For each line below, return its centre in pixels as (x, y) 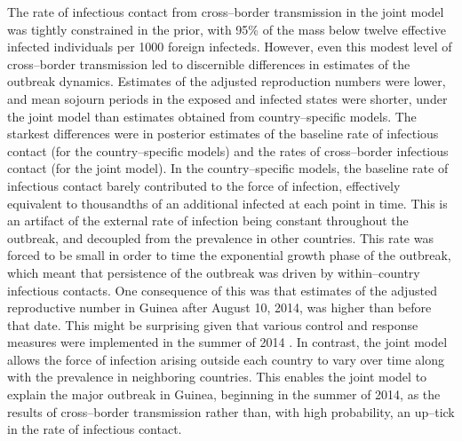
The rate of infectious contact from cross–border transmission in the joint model (226, 12)
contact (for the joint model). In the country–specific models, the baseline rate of (228, 168)
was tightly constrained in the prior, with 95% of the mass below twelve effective (227, 29)
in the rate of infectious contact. (95, 429)
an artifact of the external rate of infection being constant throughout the (208, 220)
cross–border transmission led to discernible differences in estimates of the (209, 63)
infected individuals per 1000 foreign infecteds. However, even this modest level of (230, 47)
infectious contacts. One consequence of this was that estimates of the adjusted (222, 290)
